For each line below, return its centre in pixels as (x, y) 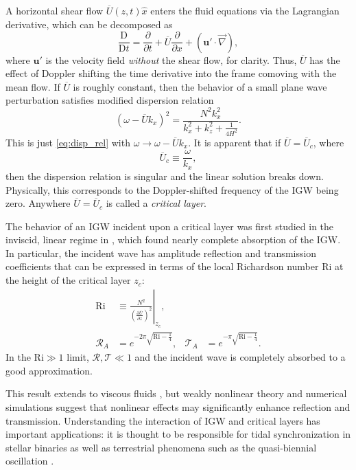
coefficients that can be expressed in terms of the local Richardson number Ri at (175, 266)
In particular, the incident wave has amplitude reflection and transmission (161, 253)
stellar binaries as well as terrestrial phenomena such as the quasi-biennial (161, 447)
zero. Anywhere (38, 203)
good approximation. (49, 370)
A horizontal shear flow (55, 10)
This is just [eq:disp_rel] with (68, 142)
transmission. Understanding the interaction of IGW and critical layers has (163, 420)
